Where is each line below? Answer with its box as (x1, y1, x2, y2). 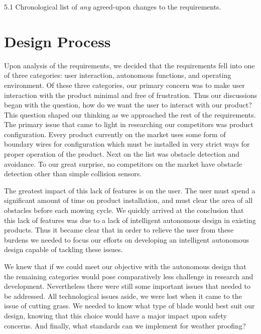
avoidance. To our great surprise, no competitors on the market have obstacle (4, 158, 242, 169)
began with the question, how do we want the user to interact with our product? (4, 99, 252, 110)
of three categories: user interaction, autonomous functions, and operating (4, 70, 231, 80)
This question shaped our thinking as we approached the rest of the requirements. (4, 109, 256, 120)
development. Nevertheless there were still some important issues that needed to (4, 281, 251, 291)
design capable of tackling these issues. (4, 244, 123, 255)
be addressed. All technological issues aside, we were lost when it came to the (4, 290, 242, 301)
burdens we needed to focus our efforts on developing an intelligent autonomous (4, 234, 249, 245)
